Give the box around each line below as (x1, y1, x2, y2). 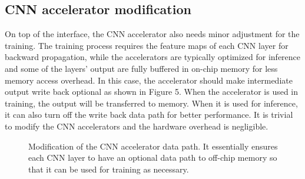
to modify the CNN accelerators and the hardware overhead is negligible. (5, 120, 268, 132)
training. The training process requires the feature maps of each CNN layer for (5, 39, 289, 51)
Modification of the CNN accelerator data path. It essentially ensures (28, 140, 278, 152)
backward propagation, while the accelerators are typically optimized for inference (5, 51, 301, 63)
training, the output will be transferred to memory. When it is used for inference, (5, 97, 298, 109)
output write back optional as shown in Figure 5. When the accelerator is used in (5, 85, 299, 98)
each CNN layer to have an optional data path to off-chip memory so (28, 151, 277, 164)
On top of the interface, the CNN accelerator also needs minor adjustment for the (5, 28, 300, 40)
